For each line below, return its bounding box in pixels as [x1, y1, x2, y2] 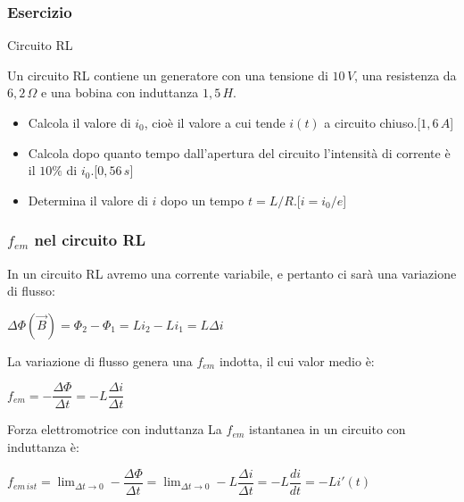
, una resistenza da [354, 65, 457, 84]
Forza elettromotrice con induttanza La [7, 420, 222, 439]
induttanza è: [7, 438, 79, 456]
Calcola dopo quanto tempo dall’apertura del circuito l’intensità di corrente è [28, 143, 451, 162]
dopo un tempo [161, 190, 244, 209]
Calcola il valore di [28, 113, 131, 131]
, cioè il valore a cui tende [144, 113, 286, 131]
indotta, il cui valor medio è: [219, 351, 375, 370]
